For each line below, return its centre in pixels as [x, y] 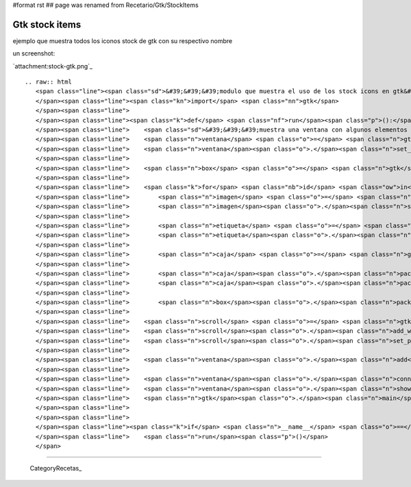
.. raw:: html [48, 82]
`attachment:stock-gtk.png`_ [52, 66]
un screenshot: [34, 53]
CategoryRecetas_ [56, 469]
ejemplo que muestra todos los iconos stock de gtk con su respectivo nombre [123, 40]
